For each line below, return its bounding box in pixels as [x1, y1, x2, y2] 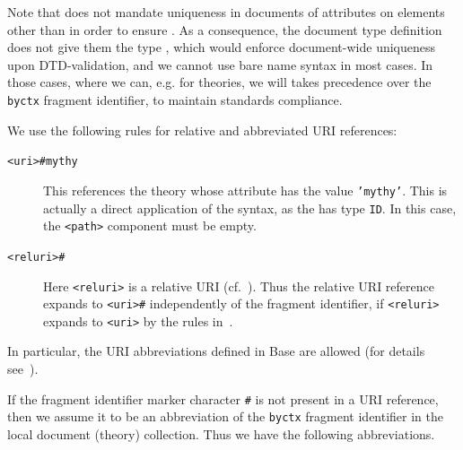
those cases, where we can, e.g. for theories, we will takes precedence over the [7, 73, 432, 91]
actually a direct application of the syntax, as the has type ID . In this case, [43, 198, 457, 217]
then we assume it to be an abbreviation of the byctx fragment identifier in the [7, 407, 444, 426]
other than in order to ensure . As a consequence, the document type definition [7, 20, 442, 39]
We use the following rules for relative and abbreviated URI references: [7, 120, 397, 139]
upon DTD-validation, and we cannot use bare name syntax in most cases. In [7, 55, 433, 74]
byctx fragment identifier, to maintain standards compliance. [7, 90, 343, 108]
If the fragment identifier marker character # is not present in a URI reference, [7, 389, 439, 408]
